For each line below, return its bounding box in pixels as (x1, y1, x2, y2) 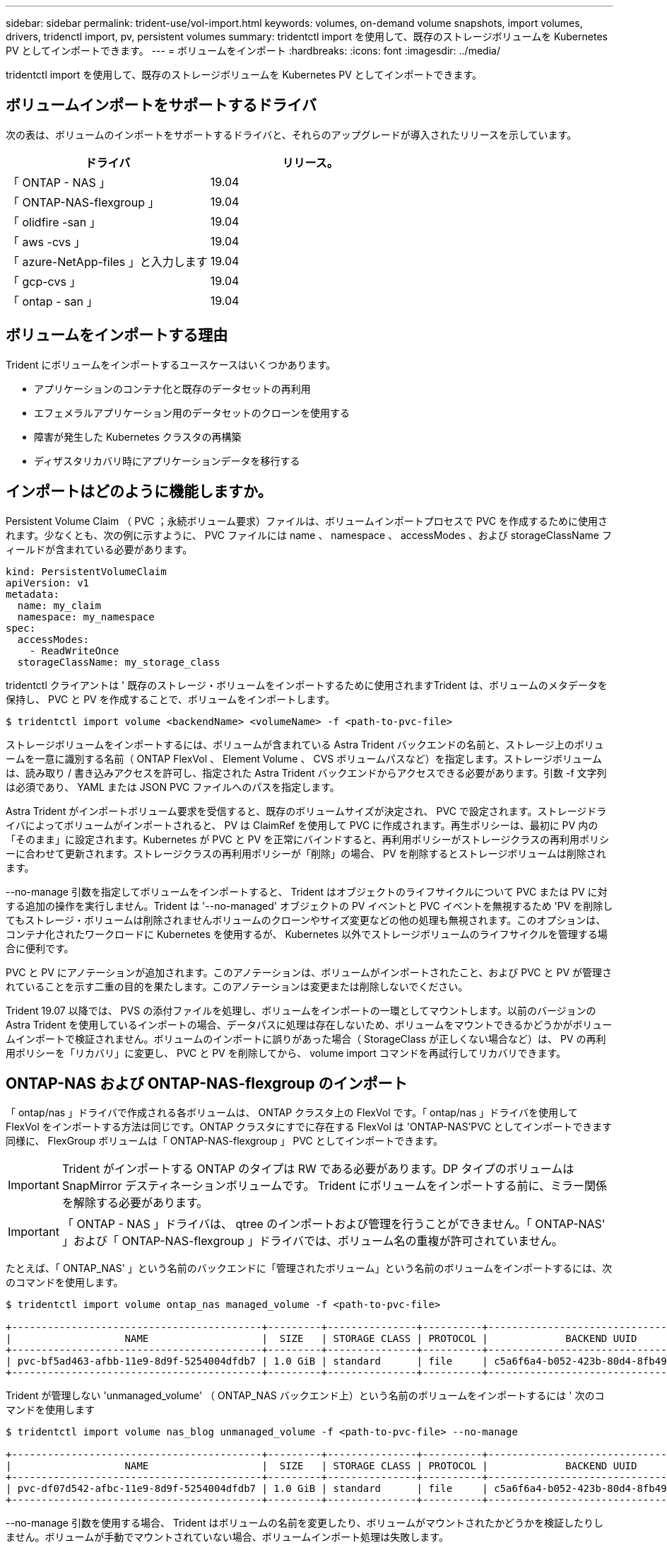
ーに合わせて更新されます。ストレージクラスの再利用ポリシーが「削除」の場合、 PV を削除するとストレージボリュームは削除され (6, 847, 606, 860)
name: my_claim (17, 599, 101, 611)
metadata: (6, 588, 59, 600)
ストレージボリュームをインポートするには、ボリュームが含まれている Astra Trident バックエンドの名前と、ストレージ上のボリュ (6, 738, 604, 751)
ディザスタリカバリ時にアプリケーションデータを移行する (34, 454, 300, 467)
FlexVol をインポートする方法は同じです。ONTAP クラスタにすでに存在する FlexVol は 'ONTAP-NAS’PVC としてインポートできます (6, 1121, 613, 1133)
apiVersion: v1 (6, 577, 90, 589)
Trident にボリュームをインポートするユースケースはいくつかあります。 (6, 358, 336, 371)
